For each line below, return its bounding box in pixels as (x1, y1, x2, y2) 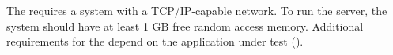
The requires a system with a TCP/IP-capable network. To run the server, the (6, 2, 387, 18)
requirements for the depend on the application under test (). (6, 33, 304, 49)
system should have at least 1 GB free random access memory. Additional (6, 17, 364, 34)
